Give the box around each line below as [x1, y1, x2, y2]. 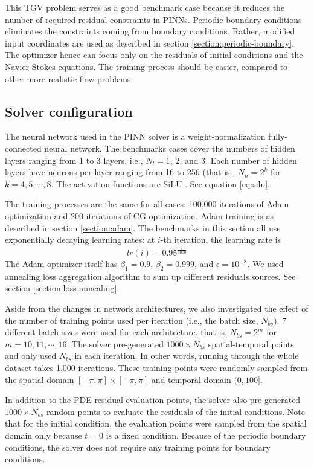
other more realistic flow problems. [5, 72, 133, 85]
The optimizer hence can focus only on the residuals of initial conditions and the [5, 48, 303, 61]
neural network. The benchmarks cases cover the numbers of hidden [44, 141, 295, 154]
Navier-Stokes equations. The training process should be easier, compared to [5, 60, 288, 72]
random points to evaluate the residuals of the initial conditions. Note [46, 405, 305, 417]
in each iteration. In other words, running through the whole [74, 349, 299, 362]
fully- [268, 130, 288, 143]
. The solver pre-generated [66, 337, 164, 350]
